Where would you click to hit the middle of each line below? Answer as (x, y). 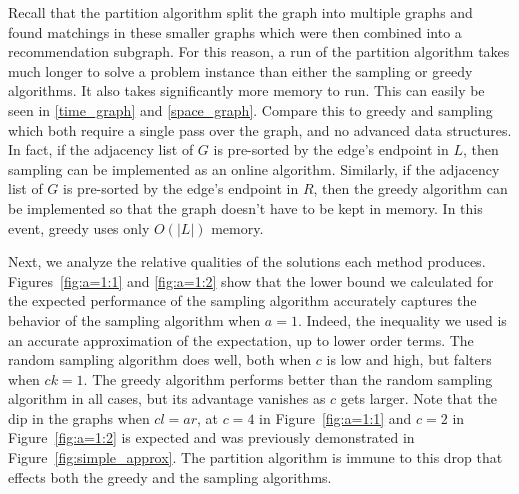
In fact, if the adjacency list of (101, 149)
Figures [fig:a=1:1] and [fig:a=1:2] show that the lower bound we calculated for (251, 280)
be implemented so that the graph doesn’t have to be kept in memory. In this (245, 207)
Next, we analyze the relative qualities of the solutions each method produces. (247, 261)
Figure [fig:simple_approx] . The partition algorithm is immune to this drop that (255, 457)
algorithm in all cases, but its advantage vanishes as (167, 398)
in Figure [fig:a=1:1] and (335, 417)
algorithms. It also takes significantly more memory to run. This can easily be (246, 90)
